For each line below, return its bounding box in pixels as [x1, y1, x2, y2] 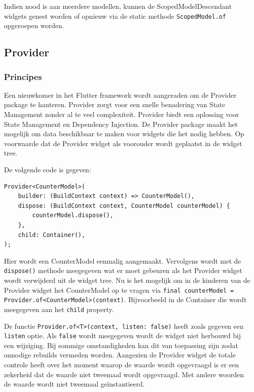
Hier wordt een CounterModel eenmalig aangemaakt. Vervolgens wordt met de [4, 255, 241, 266]
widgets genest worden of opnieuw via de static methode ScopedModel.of [4, 10, 226, 21]
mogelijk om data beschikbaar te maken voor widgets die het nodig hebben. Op [4, 128, 245, 139]
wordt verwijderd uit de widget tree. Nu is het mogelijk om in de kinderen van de [4, 275, 251, 285]
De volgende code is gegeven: [4, 164, 91, 174]
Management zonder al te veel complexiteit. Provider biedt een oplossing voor [4, 109, 239, 119]
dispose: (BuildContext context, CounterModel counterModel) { [18, 202, 230, 209]
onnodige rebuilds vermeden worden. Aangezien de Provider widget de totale [4, 350, 236, 360]
